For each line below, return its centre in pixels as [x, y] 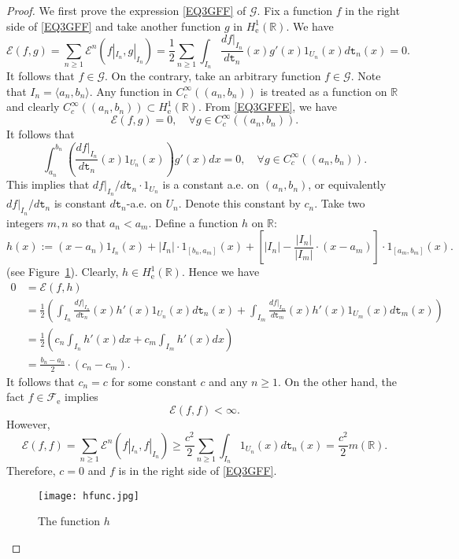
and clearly [33, 107]
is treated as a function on [324, 91]
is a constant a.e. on [211, 184]
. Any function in [131, 91]
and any [228, 381]
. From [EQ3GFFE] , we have [268, 107]
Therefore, [31, 471]
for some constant [154, 381]
